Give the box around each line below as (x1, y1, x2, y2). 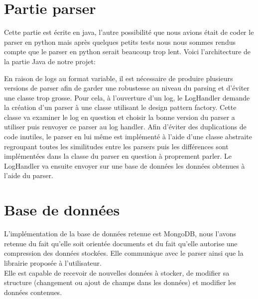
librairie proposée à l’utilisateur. (4, 257, 102, 268)
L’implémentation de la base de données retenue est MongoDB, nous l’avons (4, 228, 237, 239)
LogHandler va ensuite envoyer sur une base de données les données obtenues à (4, 160, 245, 171)
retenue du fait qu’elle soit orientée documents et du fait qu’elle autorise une (4, 238, 238, 248)
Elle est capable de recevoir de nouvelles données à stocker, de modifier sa (4, 267, 230, 278)
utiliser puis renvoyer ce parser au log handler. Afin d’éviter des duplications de (4, 121, 247, 132)
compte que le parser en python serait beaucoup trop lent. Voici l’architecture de (4, 46, 251, 57)
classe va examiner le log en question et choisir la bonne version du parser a (4, 111, 235, 122)
